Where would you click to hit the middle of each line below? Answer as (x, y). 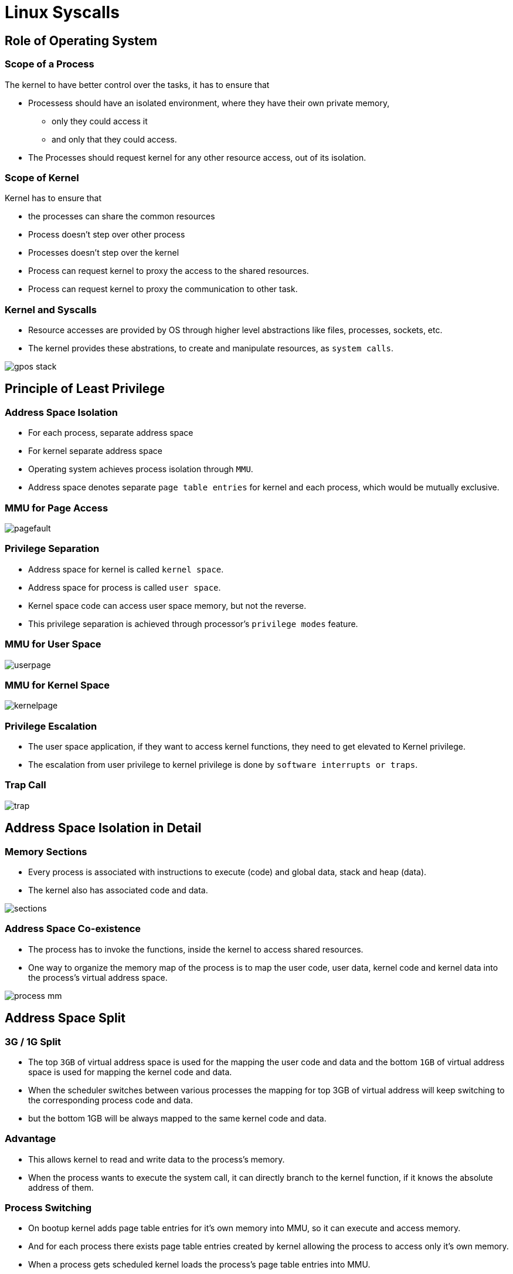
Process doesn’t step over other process (107, 235)
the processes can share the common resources (122, 216)
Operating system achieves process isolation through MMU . (141, 469)
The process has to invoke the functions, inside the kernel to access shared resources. (196, 949)
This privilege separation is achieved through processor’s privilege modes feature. (193, 624)
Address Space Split (65, 1018)
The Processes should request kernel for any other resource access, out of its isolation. (197, 157)
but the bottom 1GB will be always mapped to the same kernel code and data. (177, 1118)
